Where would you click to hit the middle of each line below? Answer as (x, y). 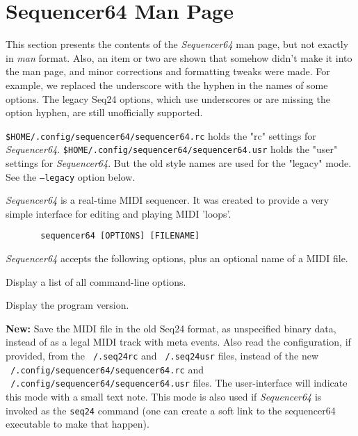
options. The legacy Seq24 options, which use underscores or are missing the (168, 98)
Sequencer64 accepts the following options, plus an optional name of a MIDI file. (177, 258)
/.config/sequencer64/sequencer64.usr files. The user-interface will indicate (179, 383)
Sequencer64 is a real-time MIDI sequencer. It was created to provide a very (168, 200)
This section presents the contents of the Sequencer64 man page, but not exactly (177, 44)
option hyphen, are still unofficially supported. (104, 112)
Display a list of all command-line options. (96, 281)
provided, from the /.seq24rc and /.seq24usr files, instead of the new (162, 356)
